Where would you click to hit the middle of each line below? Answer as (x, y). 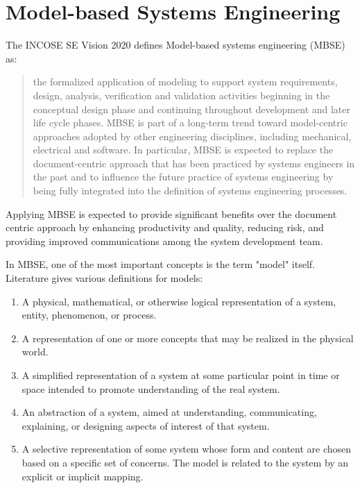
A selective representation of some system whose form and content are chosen (187, 449)
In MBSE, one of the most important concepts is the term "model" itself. (160, 264)
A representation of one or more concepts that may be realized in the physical (188, 338)
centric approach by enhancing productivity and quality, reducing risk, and (165, 227)
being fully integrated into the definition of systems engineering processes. (190, 191)
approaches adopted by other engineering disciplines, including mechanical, (192, 136)
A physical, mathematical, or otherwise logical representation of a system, (179, 301)
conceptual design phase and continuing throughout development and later (192, 109)
